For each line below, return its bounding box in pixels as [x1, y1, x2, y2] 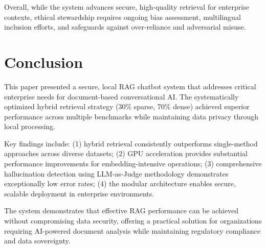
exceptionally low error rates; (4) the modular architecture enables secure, [4, 178, 236, 189]
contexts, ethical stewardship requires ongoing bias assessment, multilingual [4, 11, 241, 22]
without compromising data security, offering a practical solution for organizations [4, 215, 262, 226]
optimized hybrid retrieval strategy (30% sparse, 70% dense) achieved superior [4, 101, 250, 112]
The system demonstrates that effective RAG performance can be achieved [4, 205, 238, 216]
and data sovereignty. [4, 235, 71, 246]
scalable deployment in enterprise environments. [4, 188, 154, 198]
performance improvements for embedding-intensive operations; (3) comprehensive [4, 158, 262, 169]
